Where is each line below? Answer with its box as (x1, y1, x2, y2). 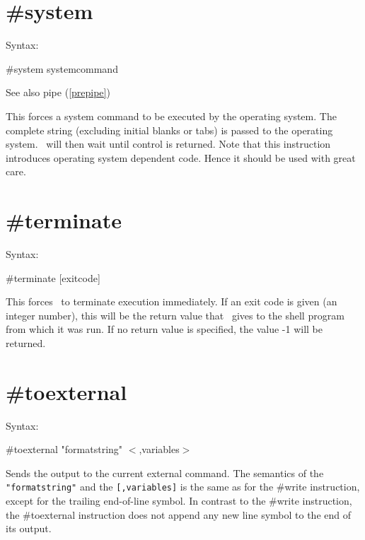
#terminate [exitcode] (6, 270, 100, 285)
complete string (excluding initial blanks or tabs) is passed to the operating (6, 122, 333, 137)
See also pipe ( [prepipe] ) (6, 85, 110, 100)
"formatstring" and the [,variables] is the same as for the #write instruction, (6, 479, 360, 494)
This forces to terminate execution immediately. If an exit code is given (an (6, 294, 337, 309)
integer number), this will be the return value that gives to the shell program (6, 307, 344, 322)
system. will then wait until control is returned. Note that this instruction (6, 136, 331, 151)
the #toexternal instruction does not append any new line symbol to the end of (6, 507, 351, 522)
